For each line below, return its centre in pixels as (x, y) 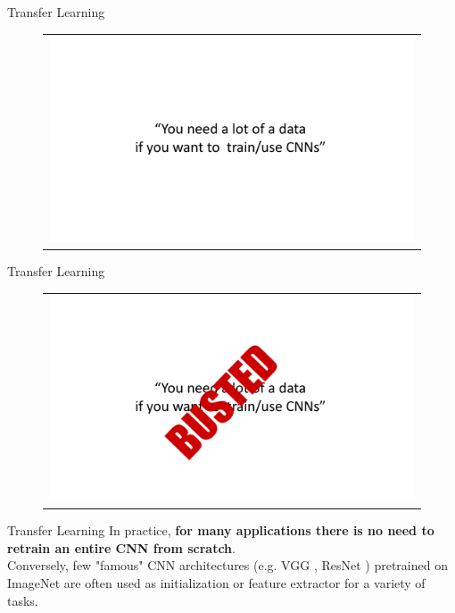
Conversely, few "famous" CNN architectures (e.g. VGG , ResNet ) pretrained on (227, 565)
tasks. (23, 600)
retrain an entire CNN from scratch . (121, 547)
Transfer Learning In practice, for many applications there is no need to (221, 530)
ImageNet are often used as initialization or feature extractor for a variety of (216, 582)
